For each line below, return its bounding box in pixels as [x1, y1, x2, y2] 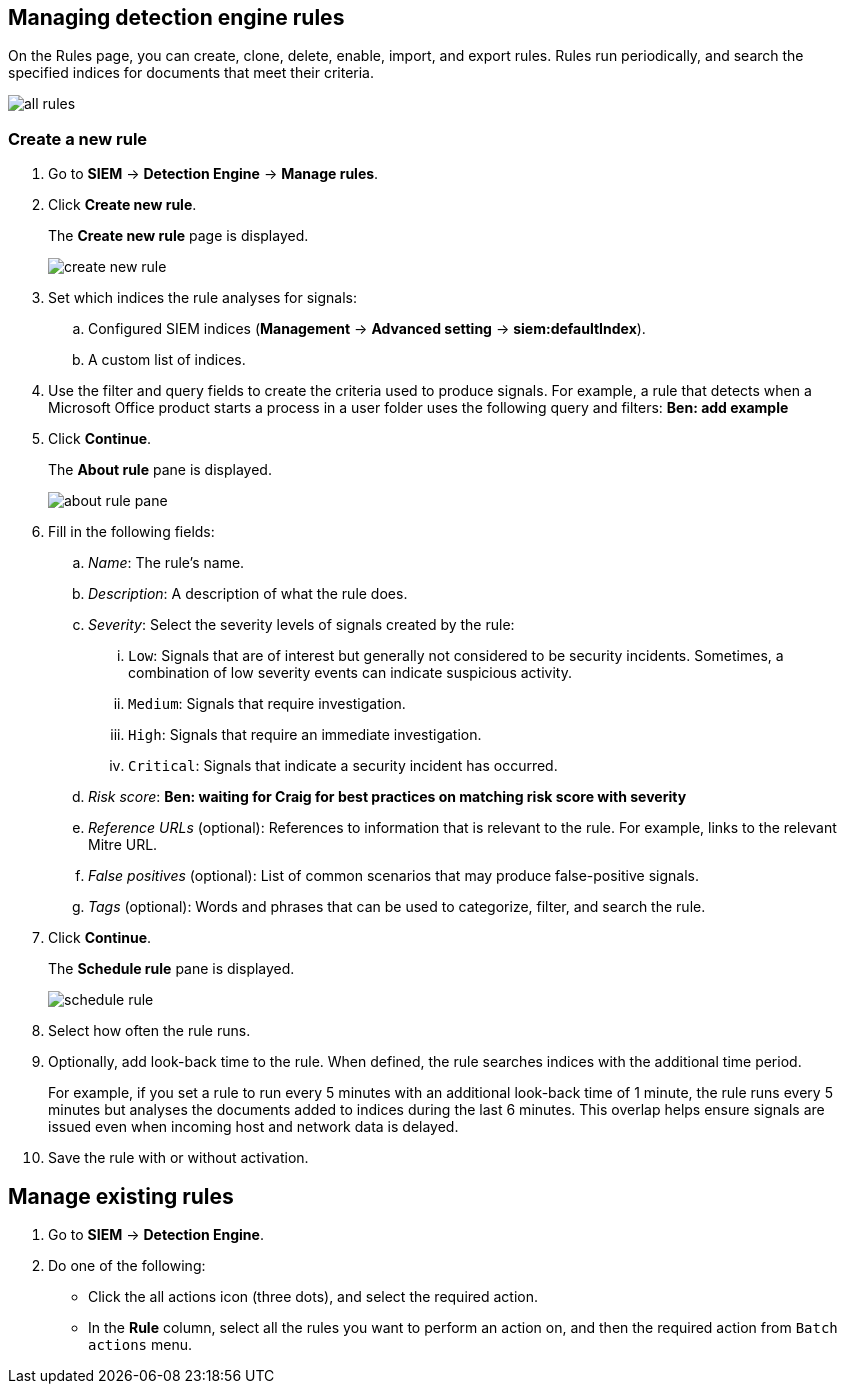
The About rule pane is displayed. [48, 461, 272, 479]
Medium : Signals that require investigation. [128, 695, 406, 713]
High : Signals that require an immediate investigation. [128, 726, 482, 744]
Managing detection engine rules [8, 5, 345, 30]
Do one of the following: [48, 1257, 206, 1275]
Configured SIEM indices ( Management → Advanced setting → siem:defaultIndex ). [88, 320, 646, 338]
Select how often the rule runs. [48, 1022, 251, 1040]
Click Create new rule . [48, 196, 197, 214]
